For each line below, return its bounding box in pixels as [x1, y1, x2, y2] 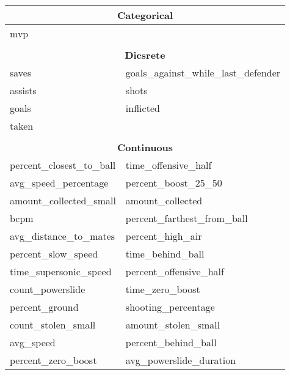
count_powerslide [10, 282, 85, 296]
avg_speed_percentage [10, 176, 109, 190]
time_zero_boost [125, 282, 200, 296]
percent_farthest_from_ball [125, 211, 248, 225]
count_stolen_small [10, 317, 96, 332]
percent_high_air [125, 229, 202, 243]
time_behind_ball [125, 247, 205, 261]
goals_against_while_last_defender [125, 65, 281, 80]
